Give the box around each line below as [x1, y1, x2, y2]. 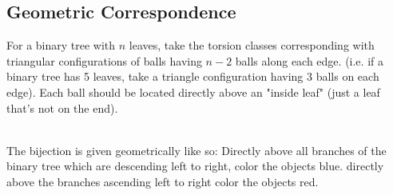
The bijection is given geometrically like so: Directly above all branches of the [6, 141, 387, 158]
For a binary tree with [6, 37, 116, 54]
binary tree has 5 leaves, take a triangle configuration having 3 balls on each [6, 68, 379, 85]
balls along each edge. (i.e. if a [235, 52, 383, 69]
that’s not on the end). [6, 99, 118, 116]
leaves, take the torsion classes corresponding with [129, 37, 375, 54]
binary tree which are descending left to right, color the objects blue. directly [6, 157, 384, 174]
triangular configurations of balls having [6, 52, 202, 69]
